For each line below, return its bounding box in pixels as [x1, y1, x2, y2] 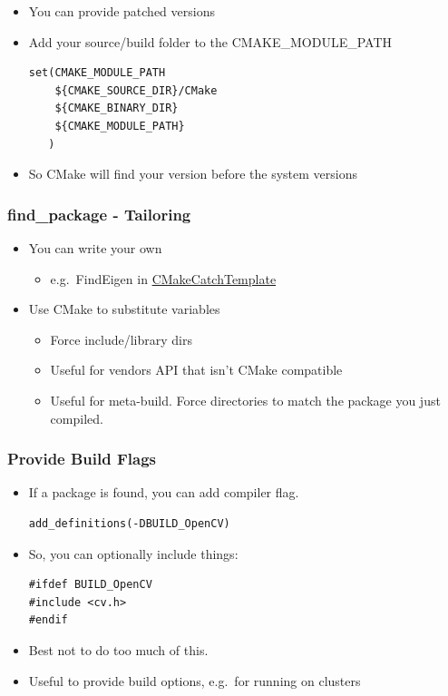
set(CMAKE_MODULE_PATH [28, 66, 166, 80]
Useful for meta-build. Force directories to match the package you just [50, 390, 441, 409]
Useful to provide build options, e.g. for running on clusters [28, 671, 361, 690]
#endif [28, 613, 68, 627]
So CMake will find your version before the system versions [28, 164, 357, 183]
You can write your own [28, 238, 162, 257]
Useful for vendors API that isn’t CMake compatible [50, 360, 343, 379]
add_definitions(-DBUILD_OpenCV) [28, 516, 230, 530]
